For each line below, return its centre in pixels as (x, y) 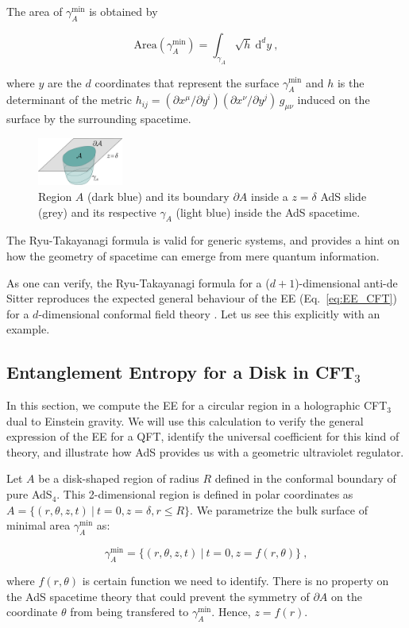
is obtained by (123, 11)
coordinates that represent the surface (187, 82)
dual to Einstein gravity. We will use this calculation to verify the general (185, 420)
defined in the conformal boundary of (305, 478)
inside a (270, 196)
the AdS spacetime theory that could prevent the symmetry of (158, 596)
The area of (35, 11)
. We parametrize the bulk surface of (279, 509)
